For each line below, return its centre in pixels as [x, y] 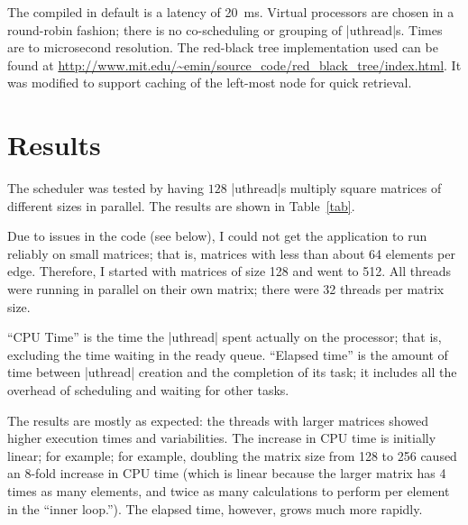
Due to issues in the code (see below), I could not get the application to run [217, 236]
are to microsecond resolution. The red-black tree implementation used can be [223, 47]
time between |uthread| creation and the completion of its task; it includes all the [232, 372]
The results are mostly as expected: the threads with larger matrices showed [218, 420]
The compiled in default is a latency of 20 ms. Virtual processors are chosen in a [231, 12]
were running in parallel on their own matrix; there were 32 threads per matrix [226, 289]
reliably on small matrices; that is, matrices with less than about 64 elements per [231, 253]
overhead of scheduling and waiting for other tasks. [148, 390]
